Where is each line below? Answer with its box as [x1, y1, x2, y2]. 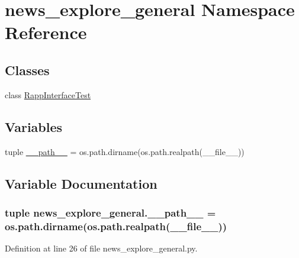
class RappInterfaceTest [5, 88, 91, 101]
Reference [5, 20, 87, 44]
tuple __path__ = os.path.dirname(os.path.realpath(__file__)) [5, 145, 245, 157]
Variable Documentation [5, 174, 157, 192]
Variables [5, 117, 63, 136]
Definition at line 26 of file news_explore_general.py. [5, 242, 198, 254]
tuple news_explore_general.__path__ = [5, 205, 216, 220]
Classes [5, 60, 50, 79]
